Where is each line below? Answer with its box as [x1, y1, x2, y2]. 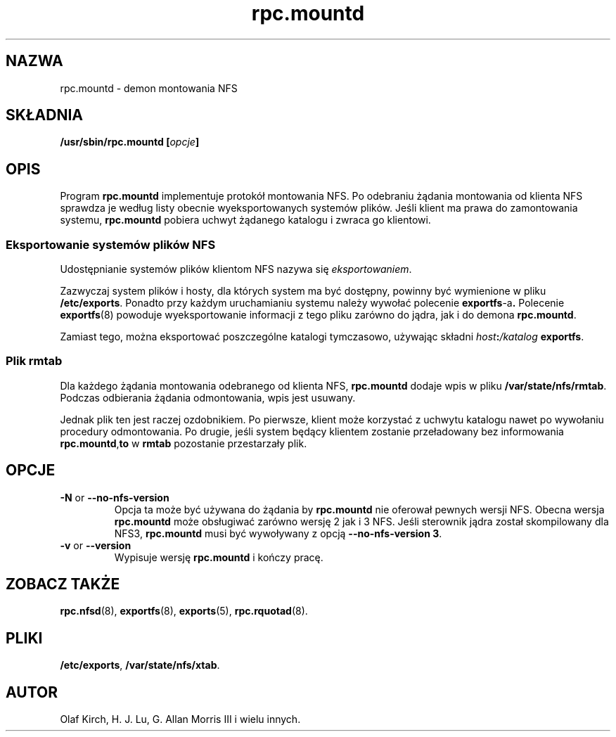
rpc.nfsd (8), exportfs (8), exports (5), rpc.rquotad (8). [60, 605, 308, 617]
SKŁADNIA [6, 106, 83, 124]
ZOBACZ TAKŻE [6, 575, 120, 594]
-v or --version [60, 539, 131, 551]
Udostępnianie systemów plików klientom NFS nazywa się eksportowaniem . [60, 263, 412, 276]
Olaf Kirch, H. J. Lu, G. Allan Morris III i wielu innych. [60, 713, 301, 726]
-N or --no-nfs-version [60, 491, 169, 504]
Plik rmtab [6, 354, 63, 368]
